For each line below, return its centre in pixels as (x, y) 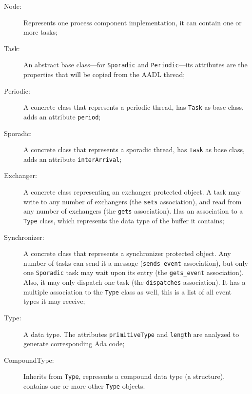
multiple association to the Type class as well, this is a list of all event (128, 291)
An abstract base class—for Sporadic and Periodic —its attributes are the (136, 65)
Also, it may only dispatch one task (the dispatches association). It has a (135, 282)
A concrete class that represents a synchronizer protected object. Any (127, 253)
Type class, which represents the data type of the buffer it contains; (124, 220)
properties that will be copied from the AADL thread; (104, 74)
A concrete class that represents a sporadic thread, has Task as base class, (134, 149)
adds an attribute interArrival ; (73, 159)
